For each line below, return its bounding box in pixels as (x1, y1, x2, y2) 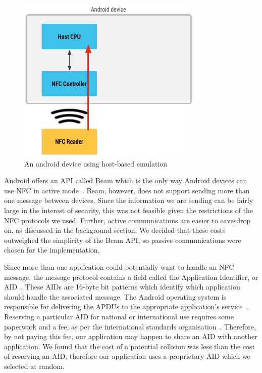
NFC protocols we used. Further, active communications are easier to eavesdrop (4, 215, 251, 225)
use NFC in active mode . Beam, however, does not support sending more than (4, 185, 250, 195)
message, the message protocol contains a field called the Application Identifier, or (4, 271, 258, 282)
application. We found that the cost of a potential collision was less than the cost (4, 341, 255, 351)
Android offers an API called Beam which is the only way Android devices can (4, 175, 247, 186)
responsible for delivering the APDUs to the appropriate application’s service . (4, 301, 248, 312)
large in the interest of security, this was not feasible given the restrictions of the (4, 204, 253, 215)
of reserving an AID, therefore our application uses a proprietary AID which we (4, 351, 250, 361)
